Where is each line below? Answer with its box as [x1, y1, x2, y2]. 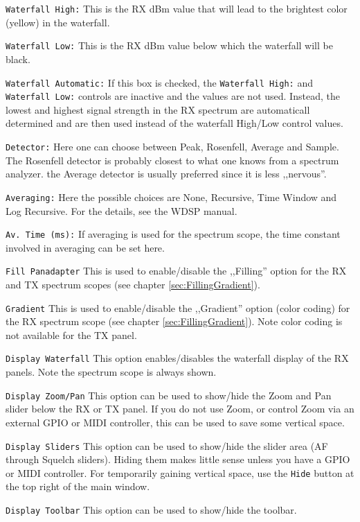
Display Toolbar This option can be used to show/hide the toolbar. [6, 503, 297, 517]
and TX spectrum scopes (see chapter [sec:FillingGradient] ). [6, 277, 260, 291]
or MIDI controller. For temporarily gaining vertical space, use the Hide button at [6, 465, 354, 480]
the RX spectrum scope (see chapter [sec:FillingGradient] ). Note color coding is [6, 314, 343, 329]
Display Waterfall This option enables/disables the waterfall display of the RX [6, 351, 349, 365]
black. [6, 51, 30, 66]
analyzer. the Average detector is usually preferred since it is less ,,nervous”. [6, 166, 327, 181]
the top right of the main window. [6, 479, 150, 494]
